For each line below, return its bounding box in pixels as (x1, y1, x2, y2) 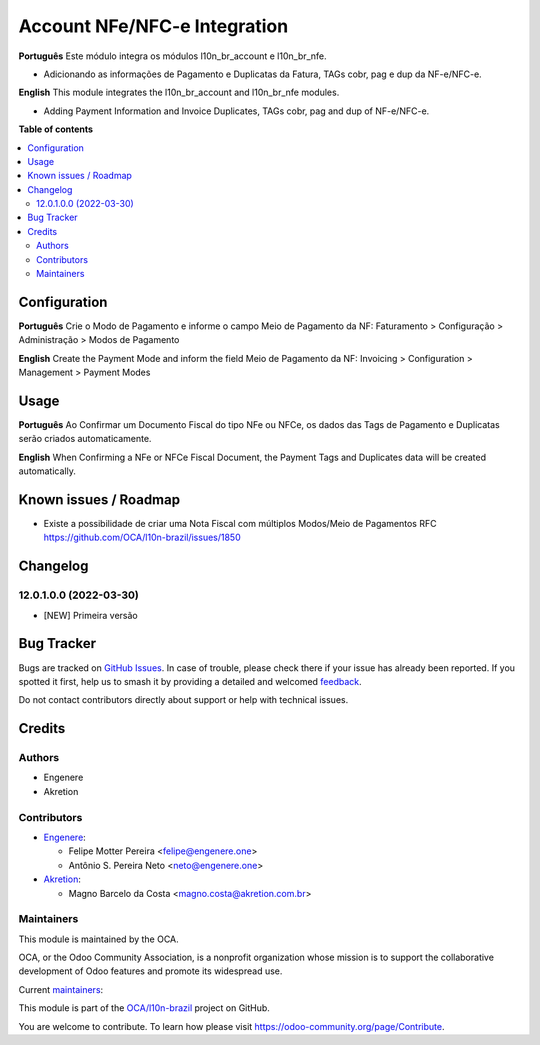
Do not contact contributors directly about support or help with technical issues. (18, 694, 349, 706)
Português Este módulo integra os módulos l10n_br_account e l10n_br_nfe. (18, 50, 327, 62)
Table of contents (18, 123, 94, 135)
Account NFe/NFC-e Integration (18, 15, 289, 37)
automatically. (18, 465, 77, 477)
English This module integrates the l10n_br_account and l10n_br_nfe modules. (18, 86, 340, 99)
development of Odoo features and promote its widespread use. (18, 965, 283, 977)
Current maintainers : (18, 983, 104, 995)
